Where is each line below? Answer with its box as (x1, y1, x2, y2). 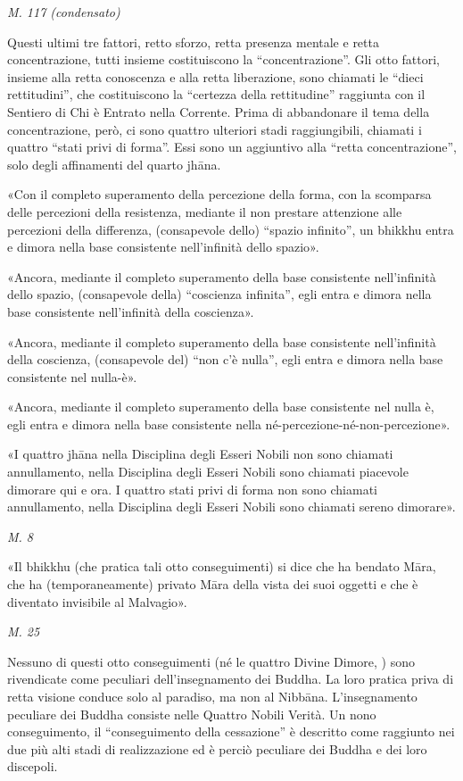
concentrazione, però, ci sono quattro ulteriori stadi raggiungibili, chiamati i (7, 120, 422, 138)
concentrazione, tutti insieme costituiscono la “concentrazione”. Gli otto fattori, (7, 50, 440, 69)
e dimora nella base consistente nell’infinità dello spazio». (7, 237, 319, 256)
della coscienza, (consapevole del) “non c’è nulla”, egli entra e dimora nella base (7, 350, 443, 369)
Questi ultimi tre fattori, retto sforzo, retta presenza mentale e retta (7, 32, 379, 51)
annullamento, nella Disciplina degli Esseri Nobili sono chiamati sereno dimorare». (7, 497, 456, 516)
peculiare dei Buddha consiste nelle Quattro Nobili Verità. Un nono (7, 704, 376, 723)
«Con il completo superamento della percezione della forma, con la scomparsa (7, 185, 432, 204)
